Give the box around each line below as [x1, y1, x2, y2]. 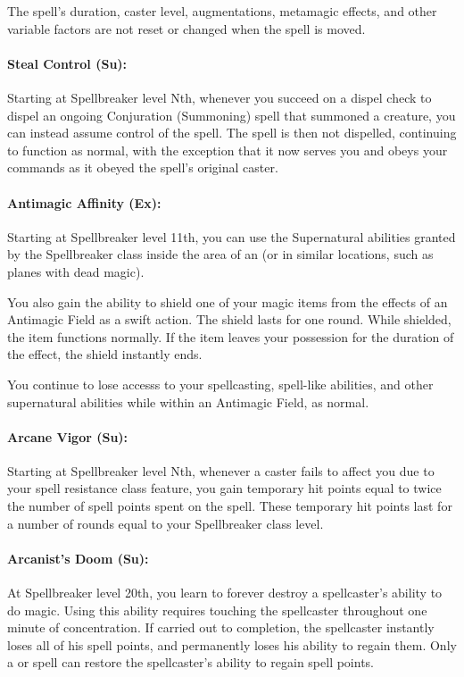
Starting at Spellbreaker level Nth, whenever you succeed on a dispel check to [7, 88, 432, 106]
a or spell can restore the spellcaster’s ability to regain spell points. [7, 653, 374, 672]
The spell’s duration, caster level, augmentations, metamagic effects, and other [7, 2, 437, 20]
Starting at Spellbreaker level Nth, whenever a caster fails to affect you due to [7, 461, 435, 480]
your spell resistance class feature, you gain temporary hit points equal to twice [7, 479, 442, 497]
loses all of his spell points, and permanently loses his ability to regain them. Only [7, 635, 457, 654]
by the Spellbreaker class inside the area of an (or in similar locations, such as [7, 245, 434, 263]
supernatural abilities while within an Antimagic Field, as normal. [7, 392, 369, 411]
